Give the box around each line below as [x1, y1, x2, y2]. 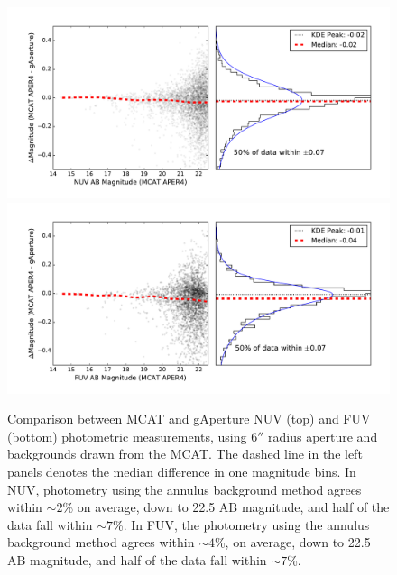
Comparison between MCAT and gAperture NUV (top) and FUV [7, 409, 371, 428]
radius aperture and [268, 426, 378, 445]
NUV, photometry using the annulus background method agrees [7, 479, 362, 498]
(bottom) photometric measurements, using [7, 426, 247, 445]
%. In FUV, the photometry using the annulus [113, 515, 370, 534]
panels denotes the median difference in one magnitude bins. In [7, 461, 356, 480]
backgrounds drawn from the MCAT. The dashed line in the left [7, 444, 363, 463]
